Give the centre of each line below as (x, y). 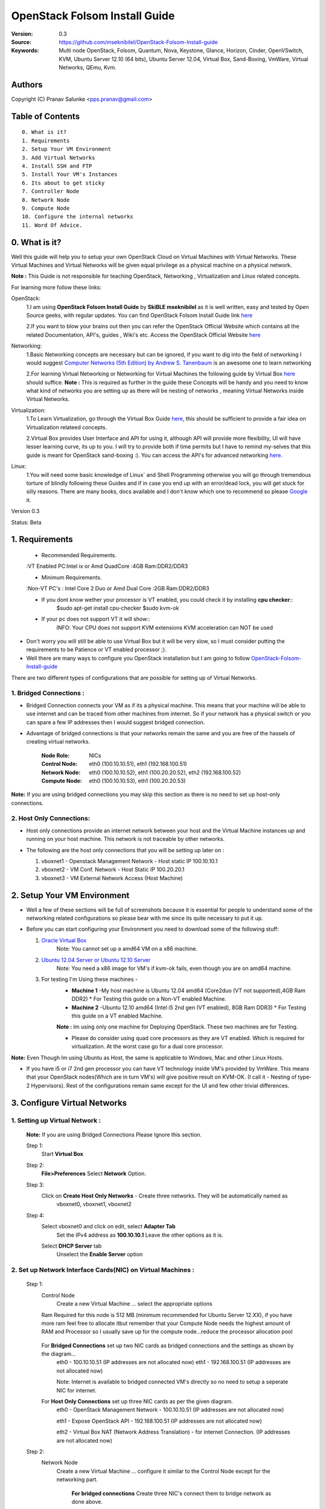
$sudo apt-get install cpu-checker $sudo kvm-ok (118, 608)
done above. (87, 1501)
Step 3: (35, 1185)
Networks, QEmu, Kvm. (88, 68)
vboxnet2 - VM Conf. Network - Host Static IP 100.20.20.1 (113, 870)
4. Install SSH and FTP (57, 166)
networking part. (77, 1479)
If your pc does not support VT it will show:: (96, 619)
